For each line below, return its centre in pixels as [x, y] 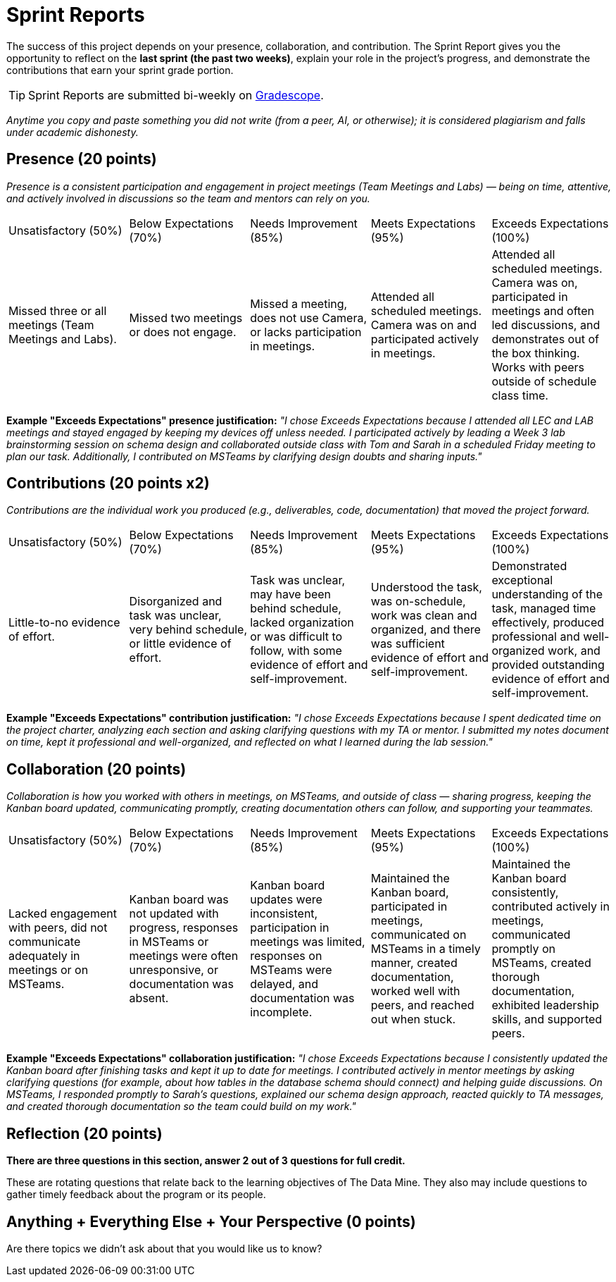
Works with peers [538, 367]
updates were [286, 900]
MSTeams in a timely [426, 949]
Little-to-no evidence [64, 623]
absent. [149, 998]
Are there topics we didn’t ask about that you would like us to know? [164, 1248]
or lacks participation [306, 332]
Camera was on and [424, 325]
